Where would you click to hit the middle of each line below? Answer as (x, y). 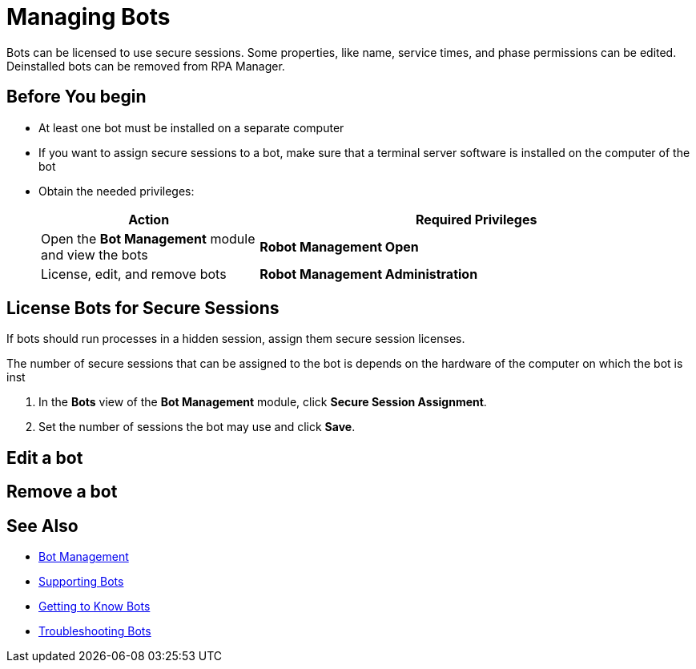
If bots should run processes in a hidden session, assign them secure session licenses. (236, 339)
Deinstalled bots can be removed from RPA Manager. (146, 66)
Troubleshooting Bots (95, 631)
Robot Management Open (339, 246)
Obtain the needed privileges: (117, 191)
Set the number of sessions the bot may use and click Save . (197, 427)
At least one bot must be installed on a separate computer (191, 127)
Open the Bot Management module (148, 238)
